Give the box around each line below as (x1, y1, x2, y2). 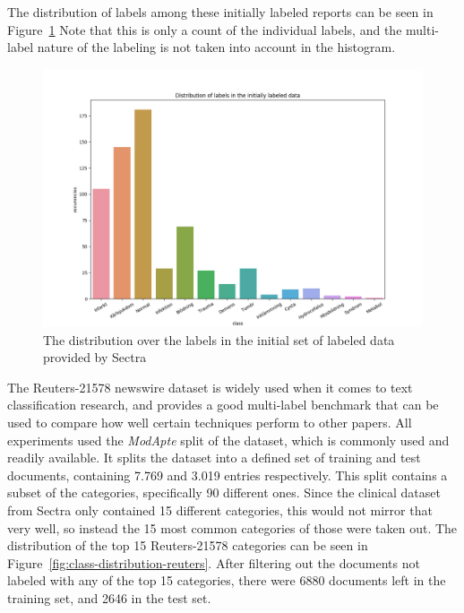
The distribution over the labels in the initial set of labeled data (43, 330, 395, 349)
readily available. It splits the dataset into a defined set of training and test (7, 448, 421, 467)
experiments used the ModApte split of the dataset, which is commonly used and (7, 430, 450, 449)
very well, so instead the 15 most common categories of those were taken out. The (7, 518, 458, 537)
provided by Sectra (43, 348, 147, 367)
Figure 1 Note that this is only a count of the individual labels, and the (7, 20, 402, 39)
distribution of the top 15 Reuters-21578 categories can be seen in (7, 536, 368, 555)
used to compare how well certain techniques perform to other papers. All (7, 412, 412, 431)
